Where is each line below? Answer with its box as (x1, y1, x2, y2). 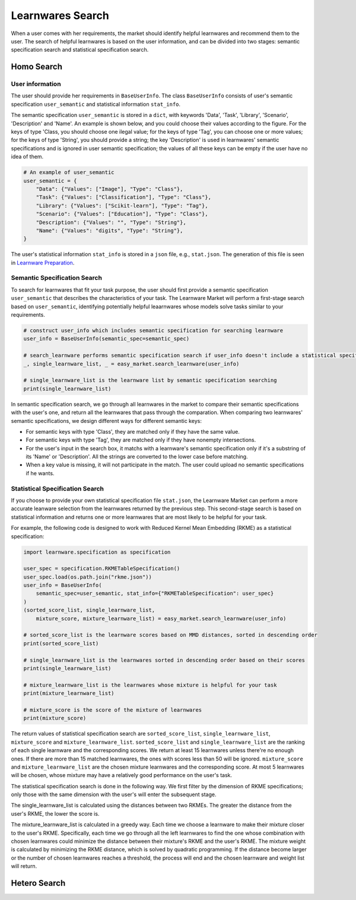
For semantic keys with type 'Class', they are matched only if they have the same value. (26, 428, 240, 435)
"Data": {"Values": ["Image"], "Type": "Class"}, (36, 185, 183, 192)
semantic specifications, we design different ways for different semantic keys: (11, 417, 202, 424)
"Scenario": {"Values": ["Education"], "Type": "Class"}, (36, 211, 208, 217)
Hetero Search (11, 878, 66, 888)
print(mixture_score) (23, 715, 87, 722)
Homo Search (11, 62, 62, 72)
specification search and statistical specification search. (11, 46, 149, 53)
